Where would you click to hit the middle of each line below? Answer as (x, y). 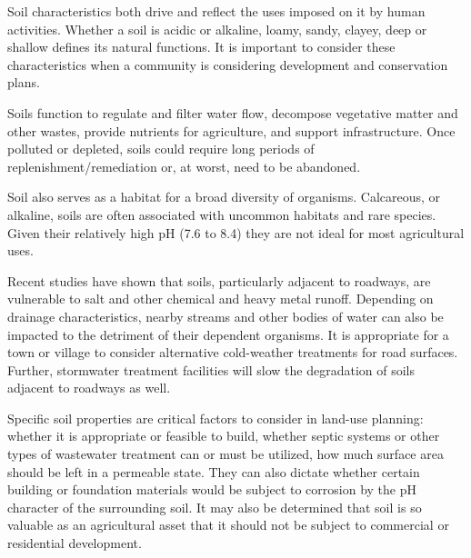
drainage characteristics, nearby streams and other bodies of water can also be (225, 316)
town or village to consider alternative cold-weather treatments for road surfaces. (233, 352)
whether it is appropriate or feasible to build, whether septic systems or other (224, 436)
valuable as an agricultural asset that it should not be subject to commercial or (228, 525)
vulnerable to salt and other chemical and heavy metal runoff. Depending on (220, 299)
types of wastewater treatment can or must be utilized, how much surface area (225, 454)
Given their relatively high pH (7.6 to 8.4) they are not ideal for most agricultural (236, 232)
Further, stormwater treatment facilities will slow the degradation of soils (211, 369)
